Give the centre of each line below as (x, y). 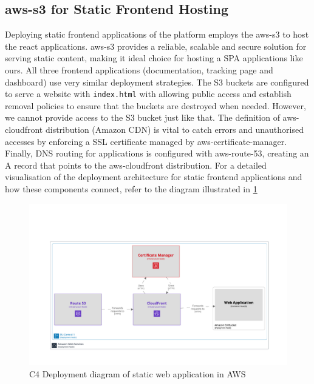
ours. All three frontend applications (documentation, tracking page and (139, 69)
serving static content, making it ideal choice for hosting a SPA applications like (154, 58)
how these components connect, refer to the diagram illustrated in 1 (131, 188)
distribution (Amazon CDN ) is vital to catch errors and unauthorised (174, 130)
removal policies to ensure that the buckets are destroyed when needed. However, (155, 105)
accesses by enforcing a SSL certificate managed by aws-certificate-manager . (146, 141)
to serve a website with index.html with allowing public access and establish (148, 94)
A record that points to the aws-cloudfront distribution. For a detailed (136, 165)
